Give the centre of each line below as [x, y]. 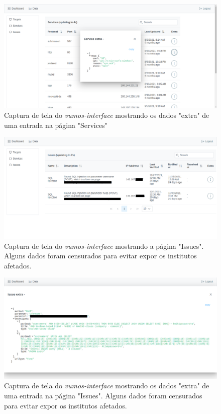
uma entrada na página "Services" [56, 125]
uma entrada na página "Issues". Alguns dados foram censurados [103, 395]
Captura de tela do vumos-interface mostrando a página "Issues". [104, 246]
